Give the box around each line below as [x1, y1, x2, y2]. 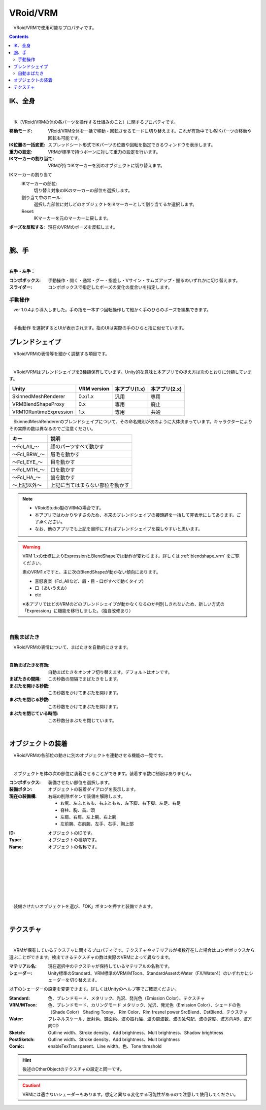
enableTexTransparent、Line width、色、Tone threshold [48, 1043, 162, 1049]
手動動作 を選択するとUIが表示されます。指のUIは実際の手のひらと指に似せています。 [13, 324, 187, 330]
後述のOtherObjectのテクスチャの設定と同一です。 [22, 1066, 125, 1072]
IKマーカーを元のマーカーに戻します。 [33, 215, 111, 221]
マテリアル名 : [9, 963, 37, 969]
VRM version [78, 385, 109, 392]
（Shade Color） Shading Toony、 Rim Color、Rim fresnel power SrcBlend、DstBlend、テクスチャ [48, 1009, 248, 1015]
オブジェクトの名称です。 [48, 844, 100, 850]
